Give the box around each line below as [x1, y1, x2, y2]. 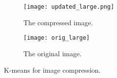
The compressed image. [23, 17, 93, 27]
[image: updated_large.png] [23, 3, 115, 10]
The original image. [23, 48, 82, 58]
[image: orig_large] [23, 34, 90, 42]
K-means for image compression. [4, 64, 101, 75]
